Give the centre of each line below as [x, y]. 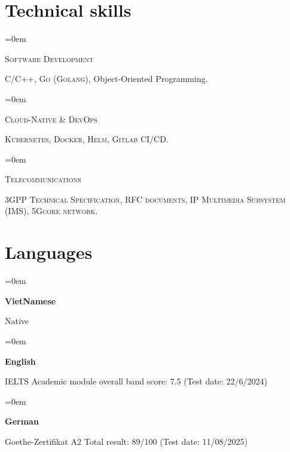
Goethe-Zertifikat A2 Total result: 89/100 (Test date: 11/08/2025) [126, 441]
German [22, 421]
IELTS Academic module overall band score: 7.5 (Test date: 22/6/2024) [136, 381]
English [20, 361]
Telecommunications [43, 179]
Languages [49, 252]
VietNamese [30, 300]
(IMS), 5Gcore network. [51, 211]
